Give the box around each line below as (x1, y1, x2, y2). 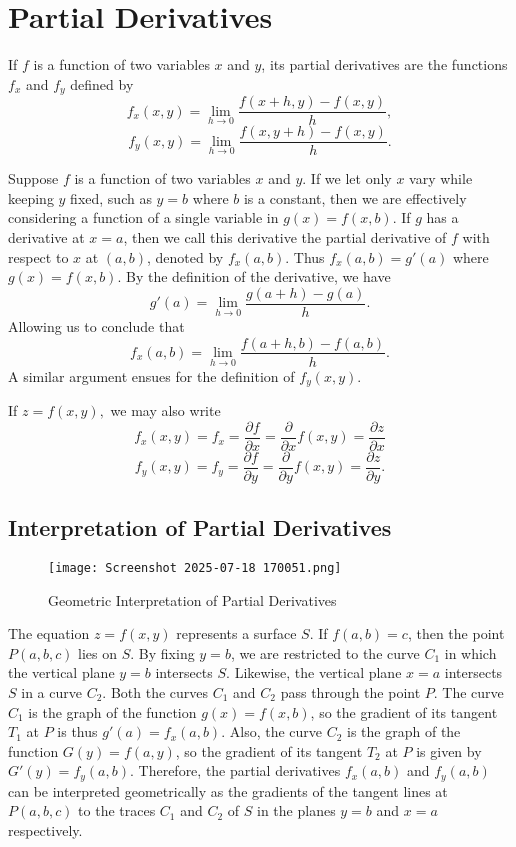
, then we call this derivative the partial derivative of (123, 227, 447, 248)
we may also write (110, 400, 221, 421)
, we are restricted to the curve (230, 642, 420, 663)
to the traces (78, 800, 156, 821)
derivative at (8, 227, 85, 248)
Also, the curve (229, 721, 323, 742)
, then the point (407, 623, 505, 644)
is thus (57, 721, 98, 742)
